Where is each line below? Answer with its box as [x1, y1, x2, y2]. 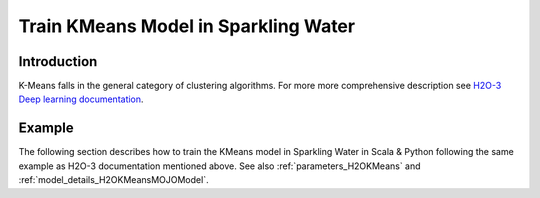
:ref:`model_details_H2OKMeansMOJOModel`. [18, 174, 209, 186]
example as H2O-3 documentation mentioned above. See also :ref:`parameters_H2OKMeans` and [18, 160, 421, 172]
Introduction [18, 53, 98, 70]
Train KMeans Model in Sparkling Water [18, 15, 355, 37]
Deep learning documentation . [18, 93, 144, 105]
